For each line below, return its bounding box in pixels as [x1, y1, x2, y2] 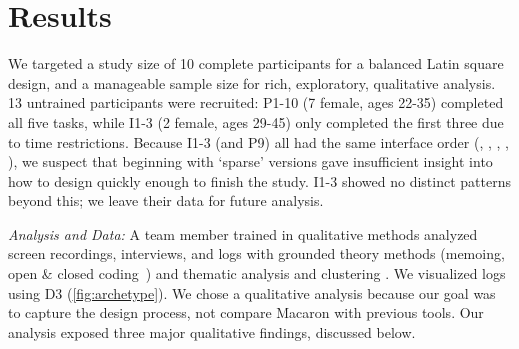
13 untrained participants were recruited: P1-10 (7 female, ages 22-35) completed [8, 92, 504, 113]
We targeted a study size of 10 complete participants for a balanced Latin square [8, 53, 504, 74]
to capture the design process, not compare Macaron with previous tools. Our [8, 302, 484, 323]
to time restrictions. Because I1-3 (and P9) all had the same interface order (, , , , [8, 131, 509, 152]
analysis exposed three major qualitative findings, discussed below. [8, 321, 416, 342]
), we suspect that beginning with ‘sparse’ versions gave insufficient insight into [8, 151, 493, 172]
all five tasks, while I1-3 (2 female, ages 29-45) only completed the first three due [8, 111, 504, 132]
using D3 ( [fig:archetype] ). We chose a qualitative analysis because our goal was [8, 282, 496, 303]
